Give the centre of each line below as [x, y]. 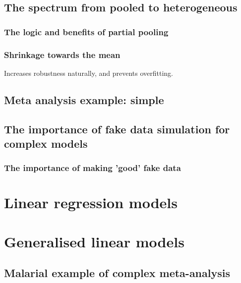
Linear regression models [91, 202]
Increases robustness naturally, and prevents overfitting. [89, 73]
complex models [46, 143]
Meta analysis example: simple [84, 99]
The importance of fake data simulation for [117, 129]
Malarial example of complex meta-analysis [117, 273]
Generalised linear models [94, 241]
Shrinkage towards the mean [62, 54]
